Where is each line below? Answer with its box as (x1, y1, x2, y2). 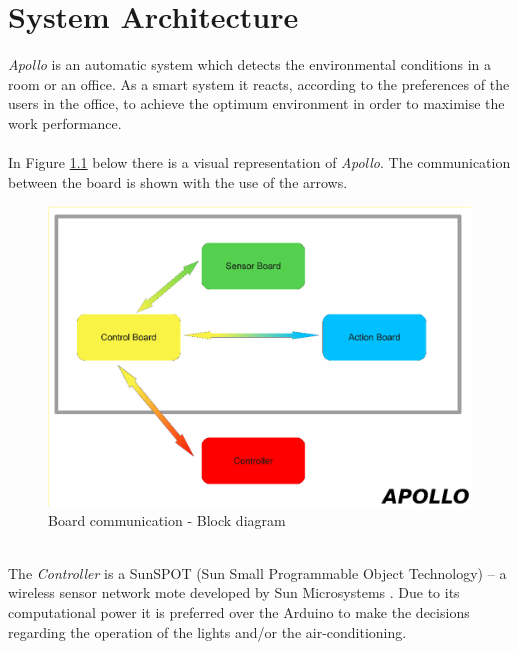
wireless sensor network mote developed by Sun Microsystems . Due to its (8, 582, 460, 603)
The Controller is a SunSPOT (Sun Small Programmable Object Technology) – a (8, 562, 507, 583)
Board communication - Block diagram (48, 509, 286, 530)
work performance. (8, 112, 122, 133)
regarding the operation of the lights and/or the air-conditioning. (8, 621, 407, 642)
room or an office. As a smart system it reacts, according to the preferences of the (8, 73, 510, 94)
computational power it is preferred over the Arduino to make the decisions (8, 602, 470, 623)
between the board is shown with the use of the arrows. (8, 171, 348, 192)
